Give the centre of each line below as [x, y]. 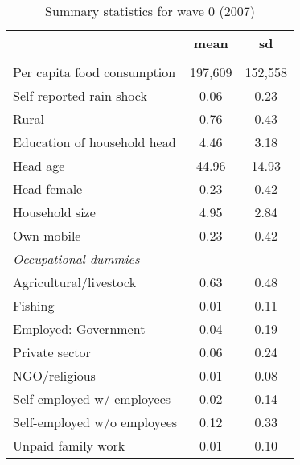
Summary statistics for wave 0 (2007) [150, 11]
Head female [48, 189]
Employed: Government [79, 329]
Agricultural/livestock [75, 282]
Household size [54, 212]
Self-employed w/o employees [95, 422]
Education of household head [95, 142]
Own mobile [47, 235]
